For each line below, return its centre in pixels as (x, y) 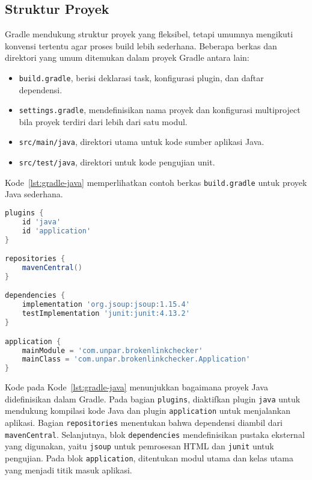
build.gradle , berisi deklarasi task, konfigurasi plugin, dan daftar (141, 77)
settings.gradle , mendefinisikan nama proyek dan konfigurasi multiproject (160, 110)
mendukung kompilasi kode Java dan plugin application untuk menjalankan (148, 411)
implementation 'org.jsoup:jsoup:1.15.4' (106, 305)
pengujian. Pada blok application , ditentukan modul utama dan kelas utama (149, 458)
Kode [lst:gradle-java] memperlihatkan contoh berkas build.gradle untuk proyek (156, 182)
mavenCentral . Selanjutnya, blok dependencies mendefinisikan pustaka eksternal (155, 434)
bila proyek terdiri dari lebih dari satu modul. (103, 121)
